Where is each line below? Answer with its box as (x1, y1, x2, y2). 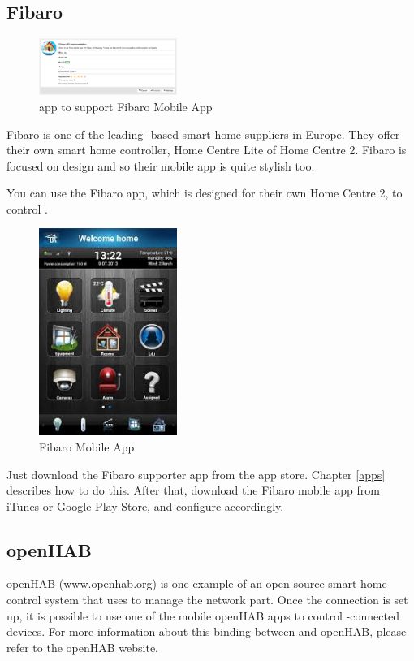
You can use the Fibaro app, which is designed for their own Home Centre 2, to (6, 184, 403, 201)
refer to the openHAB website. (6, 638, 158, 655)
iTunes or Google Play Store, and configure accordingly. (6, 497, 284, 514)
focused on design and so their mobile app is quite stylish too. (6, 157, 315, 174)
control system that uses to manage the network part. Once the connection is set (6, 591, 408, 608)
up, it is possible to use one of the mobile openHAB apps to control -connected (6, 607, 399, 624)
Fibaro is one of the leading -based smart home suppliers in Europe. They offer (6, 125, 400, 142)
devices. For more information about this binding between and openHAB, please (6, 623, 407, 640)
